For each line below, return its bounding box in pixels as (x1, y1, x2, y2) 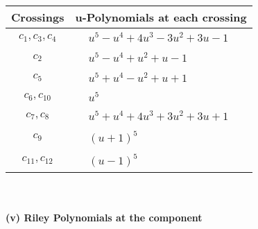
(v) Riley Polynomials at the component (6, 210, 203, 225)
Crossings (11, 9, 64, 25)
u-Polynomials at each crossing (75, 9, 247, 25)
